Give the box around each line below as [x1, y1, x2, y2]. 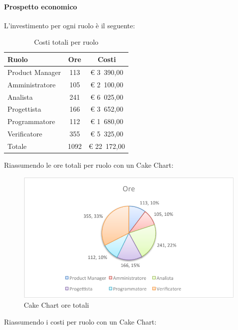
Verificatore [7, 129, 43, 139]
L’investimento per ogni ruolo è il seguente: [4, 20, 135, 30]
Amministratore [7, 79, 56, 89]
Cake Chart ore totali [24, 300, 89, 310]
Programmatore [7, 116, 55, 127]
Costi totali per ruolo [34, 37, 99, 47]
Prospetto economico [4, 1, 77, 11]
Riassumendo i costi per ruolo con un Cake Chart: [4, 316, 157, 327]
